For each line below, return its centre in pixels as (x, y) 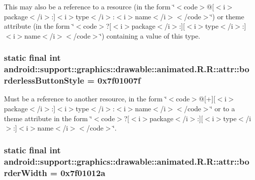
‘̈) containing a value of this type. (150, 35)
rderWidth (26, 172)
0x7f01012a (83, 172)
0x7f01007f (119, 80)
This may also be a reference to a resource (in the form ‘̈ (90, 6)
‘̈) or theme (227, 16)
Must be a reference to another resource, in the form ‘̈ (86, 99)
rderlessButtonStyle (44, 80)
